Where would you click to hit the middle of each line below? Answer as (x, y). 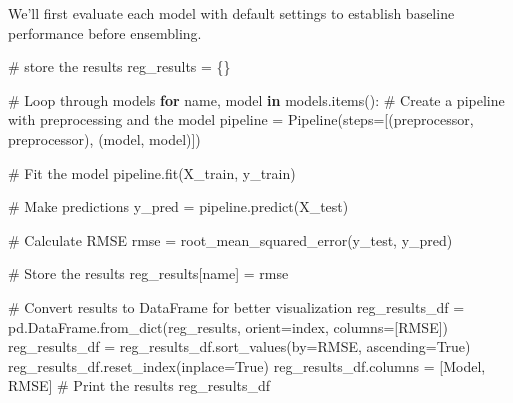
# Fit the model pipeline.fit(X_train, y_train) (152, 172)
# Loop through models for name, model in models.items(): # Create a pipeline (256, 99)
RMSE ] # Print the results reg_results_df (139, 385)
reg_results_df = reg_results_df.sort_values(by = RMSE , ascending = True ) (239, 346)
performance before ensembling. (105, 32)
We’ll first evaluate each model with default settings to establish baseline (231, 13)
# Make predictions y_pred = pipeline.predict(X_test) (178, 206)
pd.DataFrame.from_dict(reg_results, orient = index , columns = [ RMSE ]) (228, 326)
